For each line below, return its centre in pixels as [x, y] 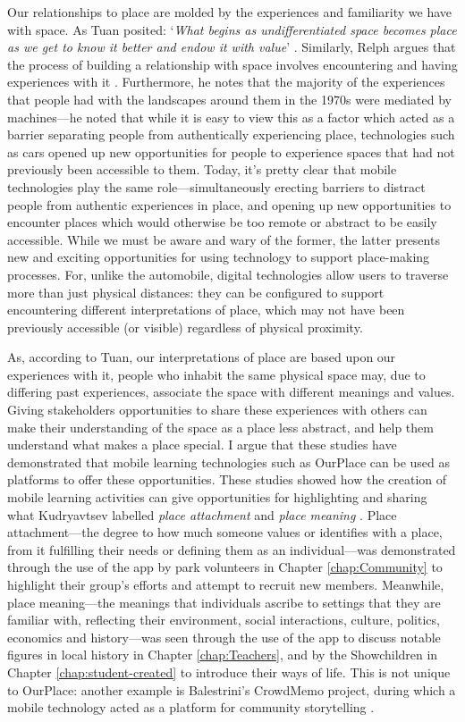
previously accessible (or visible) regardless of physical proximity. [185, 327]
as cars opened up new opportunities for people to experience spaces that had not [231, 151]
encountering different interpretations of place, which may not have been [206, 310]
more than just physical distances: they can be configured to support [196, 292]
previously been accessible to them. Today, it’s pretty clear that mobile [202, 169]
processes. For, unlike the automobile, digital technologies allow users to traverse [228, 274]
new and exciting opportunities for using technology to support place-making [219, 257]
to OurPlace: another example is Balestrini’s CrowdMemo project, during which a [232, 689]
